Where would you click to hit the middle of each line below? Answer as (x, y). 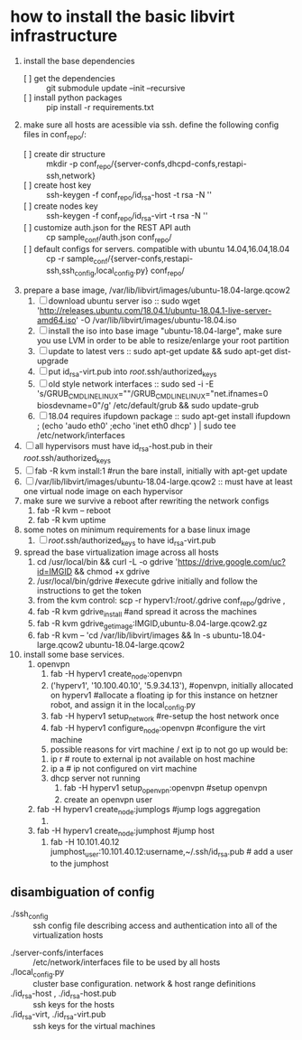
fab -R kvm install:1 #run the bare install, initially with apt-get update (161, 471)
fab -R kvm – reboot (74, 510)
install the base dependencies (79, 61)
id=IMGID (55, 571)
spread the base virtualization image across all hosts (121, 552)
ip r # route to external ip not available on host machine (153, 759)
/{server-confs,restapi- (150, 258)
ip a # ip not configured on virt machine (124, 769)
